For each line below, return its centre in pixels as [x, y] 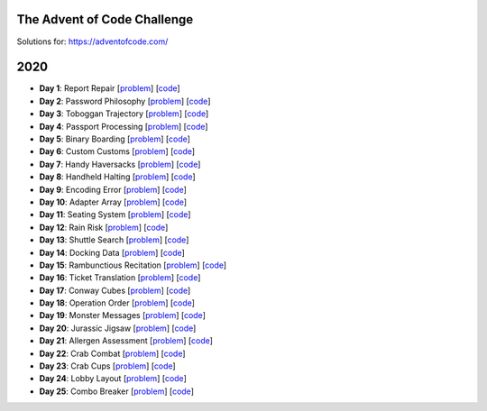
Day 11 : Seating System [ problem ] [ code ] [115, 215]
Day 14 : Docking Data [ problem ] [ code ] [112, 252]
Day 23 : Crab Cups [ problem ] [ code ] [107, 366]
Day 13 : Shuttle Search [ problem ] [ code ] [114, 240]
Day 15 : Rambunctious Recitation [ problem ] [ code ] [133, 265]
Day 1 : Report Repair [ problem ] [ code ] [110, 88]
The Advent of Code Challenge [105, 19]
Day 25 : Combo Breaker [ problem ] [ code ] [116, 391]
